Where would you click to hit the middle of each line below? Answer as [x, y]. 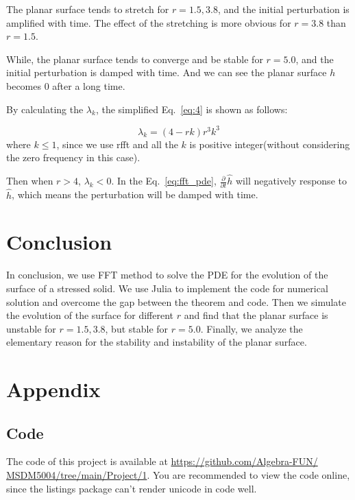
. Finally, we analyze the [252, 328]
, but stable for [137, 328]
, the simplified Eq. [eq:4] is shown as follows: [192, 109]
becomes [24, 85]
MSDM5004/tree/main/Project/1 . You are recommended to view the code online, [178, 475]
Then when [30, 181]
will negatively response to [291, 181]
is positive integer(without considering [270, 144]
